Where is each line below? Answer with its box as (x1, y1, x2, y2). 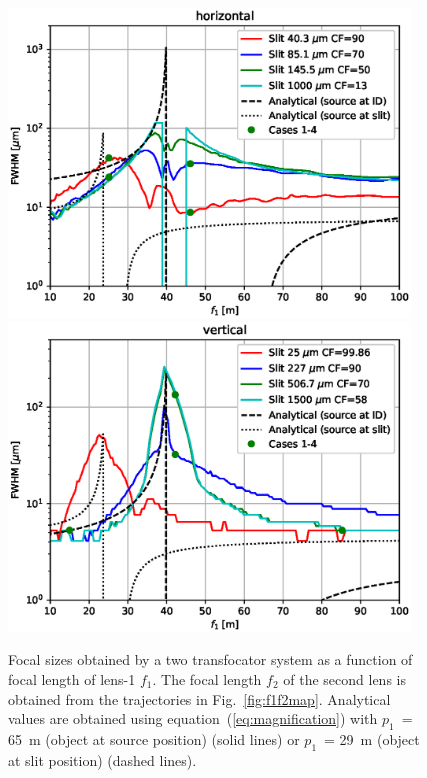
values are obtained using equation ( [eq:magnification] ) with (8, 708, 378, 729)
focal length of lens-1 (8, 668, 136, 689)
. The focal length (152, 668, 262, 689)
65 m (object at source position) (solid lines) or (8, 728, 300, 749)
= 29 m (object (324, 728, 420, 749)
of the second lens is (283, 668, 406, 689)
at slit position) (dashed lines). (8, 749, 197, 770)
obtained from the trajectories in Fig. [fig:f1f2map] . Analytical (8, 688, 391, 709)
